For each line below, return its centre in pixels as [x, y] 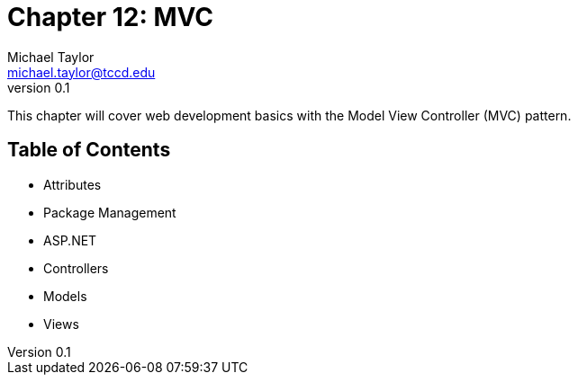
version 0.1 [39, 87]
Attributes [72, 184]
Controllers [76, 268]
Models [65, 296]
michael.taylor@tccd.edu [81, 72]
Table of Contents [89, 150]
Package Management [110, 212]
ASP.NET [70, 240]
